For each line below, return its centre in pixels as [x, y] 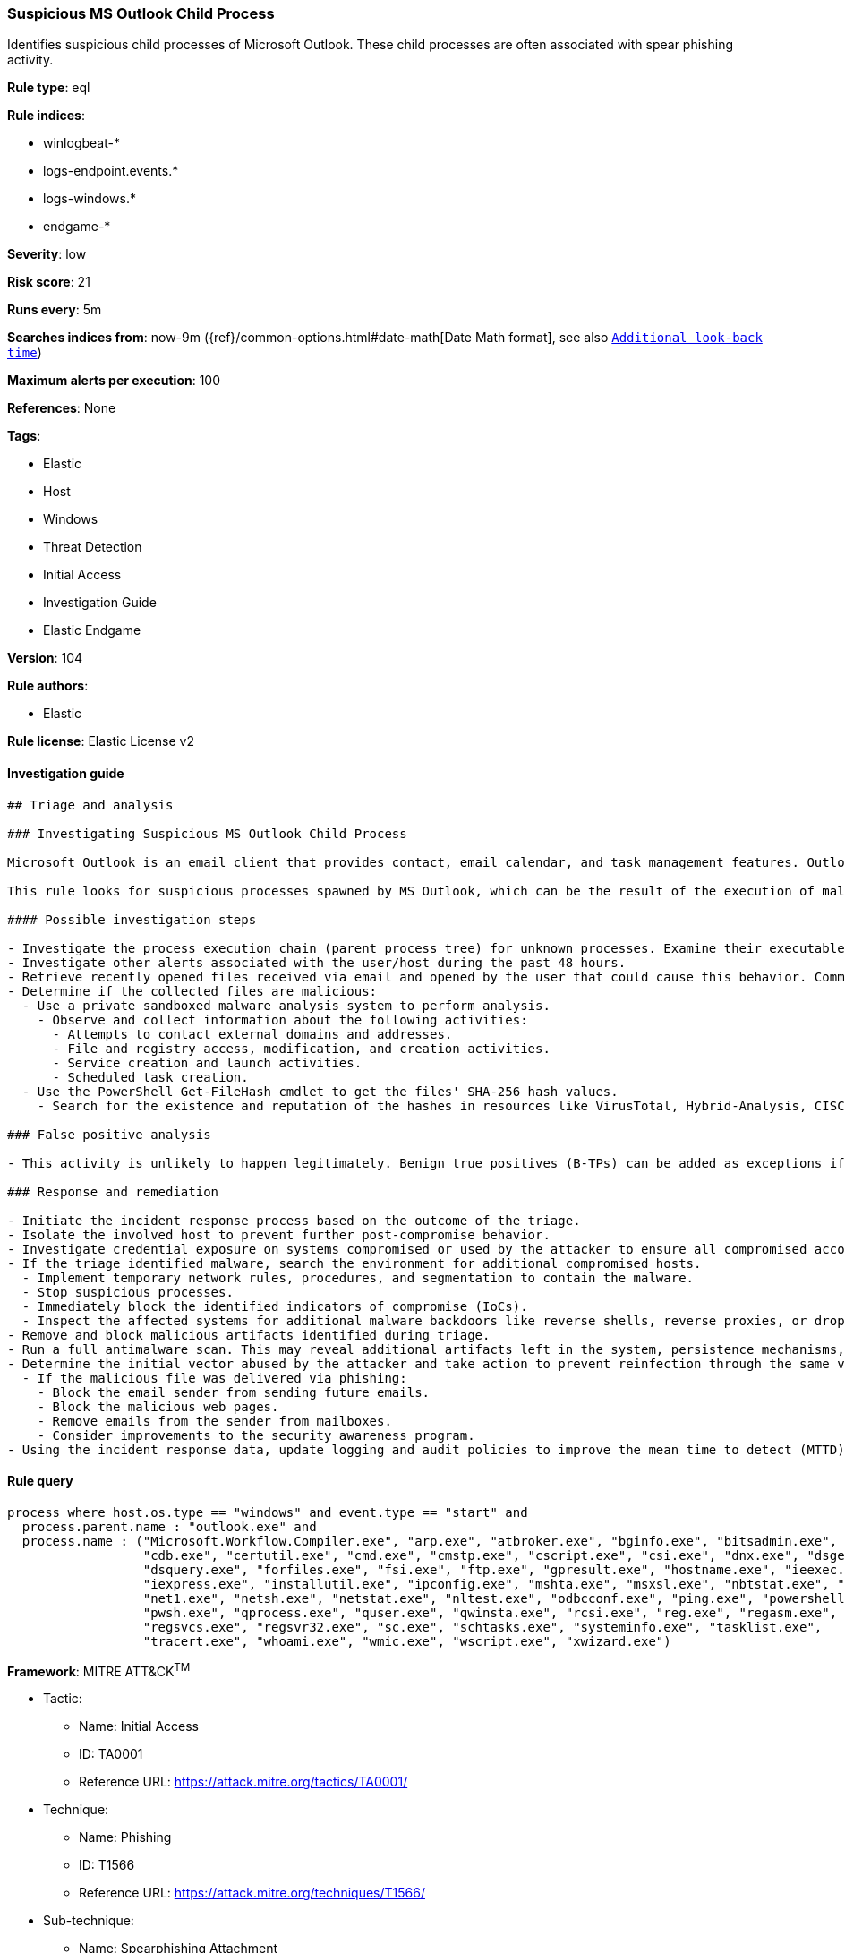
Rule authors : [48, 686]
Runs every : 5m [55, 310]
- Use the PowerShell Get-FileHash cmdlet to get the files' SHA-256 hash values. [320, 1091]
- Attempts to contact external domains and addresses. [252, 1034]
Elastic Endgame [92, 630]
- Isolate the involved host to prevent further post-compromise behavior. [279, 1234]
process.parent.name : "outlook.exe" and [169, 1526]
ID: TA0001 [111, 1754]
